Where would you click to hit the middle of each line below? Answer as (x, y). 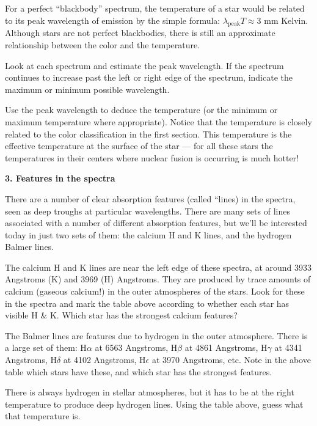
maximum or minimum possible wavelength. (87, 89)
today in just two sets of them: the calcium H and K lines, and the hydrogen (148, 234)
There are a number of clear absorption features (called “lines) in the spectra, (150, 198)
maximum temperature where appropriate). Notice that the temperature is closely (158, 121)
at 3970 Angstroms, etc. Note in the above (231, 360)
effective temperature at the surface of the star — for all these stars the (139, 146)
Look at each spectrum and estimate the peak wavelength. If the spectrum (144, 65)
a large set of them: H (46, 347)
